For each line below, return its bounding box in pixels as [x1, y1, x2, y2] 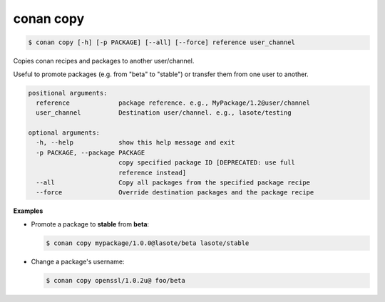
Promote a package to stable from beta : [31, 219, 150, 228]
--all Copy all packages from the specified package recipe [36, 179, 310, 187]
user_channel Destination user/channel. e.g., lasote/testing [36, 109, 292, 117]
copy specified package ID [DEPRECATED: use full [118, 159, 296, 167]
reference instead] [118, 168, 187, 177]
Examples [13, 207, 43, 215]
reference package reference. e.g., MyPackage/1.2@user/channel [36, 98, 310, 107]
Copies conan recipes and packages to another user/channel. [13, 57, 195, 66]
